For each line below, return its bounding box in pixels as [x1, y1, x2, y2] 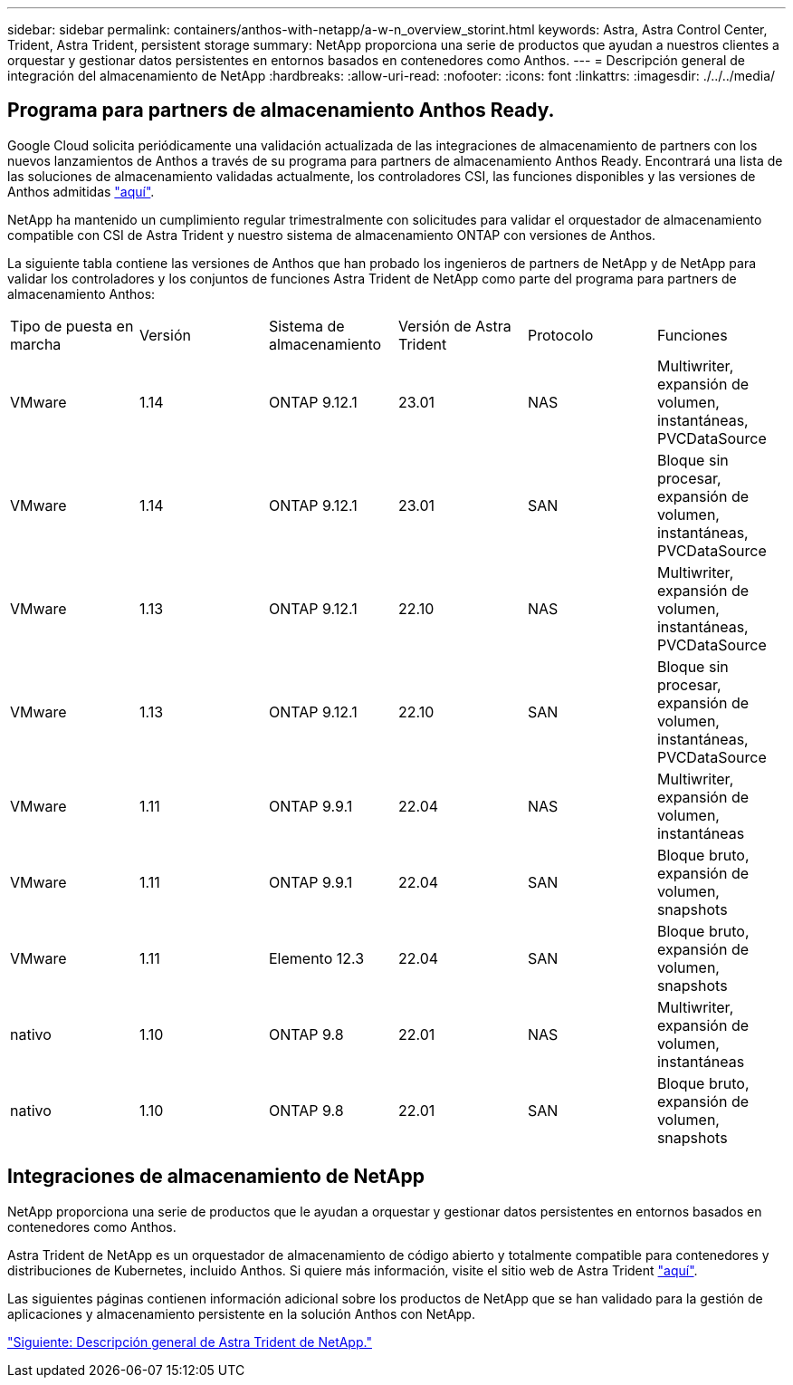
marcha [10, 334, 62, 353]
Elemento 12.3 [268, 948, 365, 967]
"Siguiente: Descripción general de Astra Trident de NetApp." [7, 1333, 372, 1350]
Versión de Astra [397, 316, 511, 335]
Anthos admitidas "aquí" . [7, 183, 155, 199]
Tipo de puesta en [10, 316, 134, 335]
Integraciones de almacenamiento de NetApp [7, 1165, 425, 1188]
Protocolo [527, 325, 594, 344]
